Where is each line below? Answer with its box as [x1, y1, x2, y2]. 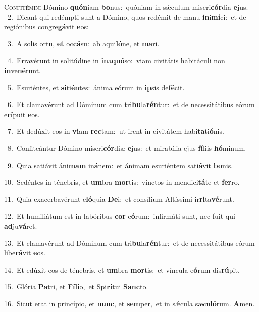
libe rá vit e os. [4, 247, 45, 258]
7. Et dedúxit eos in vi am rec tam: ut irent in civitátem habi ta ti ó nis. [7, 126, 224, 136]
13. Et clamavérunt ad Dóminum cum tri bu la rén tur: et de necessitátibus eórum [4, 237, 255, 248]
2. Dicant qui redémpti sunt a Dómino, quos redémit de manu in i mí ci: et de [7, 11, 246, 22]
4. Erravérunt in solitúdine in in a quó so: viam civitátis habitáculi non [7, 55, 225, 66]
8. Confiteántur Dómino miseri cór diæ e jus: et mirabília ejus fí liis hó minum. [7, 142, 246, 153]
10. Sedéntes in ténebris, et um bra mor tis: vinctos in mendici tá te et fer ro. [4, 177, 240, 187]
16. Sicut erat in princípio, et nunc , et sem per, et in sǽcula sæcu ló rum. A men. [4, 298, 255, 308]
